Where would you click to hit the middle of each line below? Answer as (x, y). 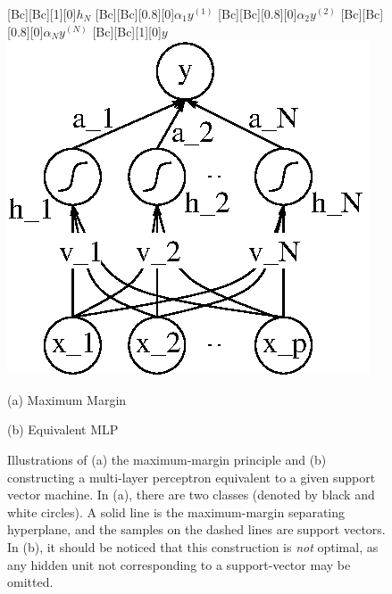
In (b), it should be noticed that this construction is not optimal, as (193, 546)
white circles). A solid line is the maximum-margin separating (176, 511)
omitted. (30, 582)
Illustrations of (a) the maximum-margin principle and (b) (167, 459)
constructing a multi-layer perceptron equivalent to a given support (192, 477)
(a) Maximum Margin (67, 399)
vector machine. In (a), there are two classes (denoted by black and (191, 495)
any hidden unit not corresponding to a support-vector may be (179, 564)
